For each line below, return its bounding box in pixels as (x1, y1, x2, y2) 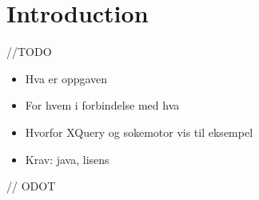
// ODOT (6, 178, 56, 194)
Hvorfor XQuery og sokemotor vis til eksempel (25, 123, 253, 140)
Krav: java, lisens (25, 150, 110, 167)
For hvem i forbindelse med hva (25, 97, 180, 114)
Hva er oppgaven (25, 70, 108, 86)
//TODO (6, 43, 52, 60)
